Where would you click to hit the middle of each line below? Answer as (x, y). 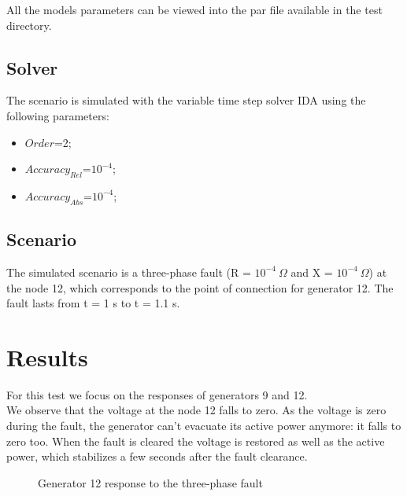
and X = (312, 272)
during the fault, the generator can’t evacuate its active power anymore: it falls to (204, 426)
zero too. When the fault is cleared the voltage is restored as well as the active (196, 441)
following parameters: (58, 115)
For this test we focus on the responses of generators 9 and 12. (157, 394)
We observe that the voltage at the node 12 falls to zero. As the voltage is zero (196, 410)
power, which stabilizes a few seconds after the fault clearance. (157, 456)
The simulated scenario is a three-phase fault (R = (129, 272)
